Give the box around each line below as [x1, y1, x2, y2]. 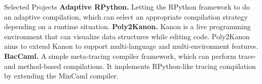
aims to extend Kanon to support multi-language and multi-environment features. [4, 41, 258, 51]
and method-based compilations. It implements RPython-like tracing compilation [4, 60, 256, 71]
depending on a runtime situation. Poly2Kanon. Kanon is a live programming [4, 21, 251, 32]
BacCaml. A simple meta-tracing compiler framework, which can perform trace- [4, 50, 256, 61]
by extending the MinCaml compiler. [4, 70, 119, 81]
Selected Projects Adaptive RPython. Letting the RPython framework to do [4, 2, 250, 12]
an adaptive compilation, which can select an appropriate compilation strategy [4, 11, 248, 22]
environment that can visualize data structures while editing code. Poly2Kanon [4, 31, 250, 41]
